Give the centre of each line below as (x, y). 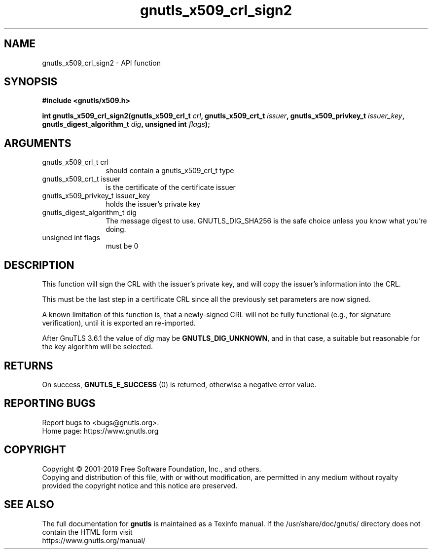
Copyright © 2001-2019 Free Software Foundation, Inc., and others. (152, 469)
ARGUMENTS (38, 143)
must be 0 (122, 246)
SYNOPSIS (31, 82)
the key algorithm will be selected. (98, 347)
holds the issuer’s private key (153, 204)
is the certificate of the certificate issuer (171, 187)
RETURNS (29, 366)
